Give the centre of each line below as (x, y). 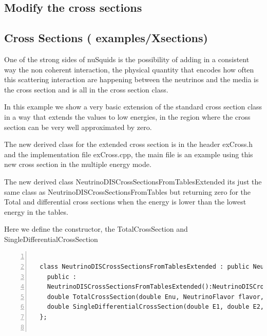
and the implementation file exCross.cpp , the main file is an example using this (129, 154)
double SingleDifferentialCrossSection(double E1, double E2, (156, 307)
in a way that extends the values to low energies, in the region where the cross (127, 116)
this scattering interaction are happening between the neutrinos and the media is (131, 79)
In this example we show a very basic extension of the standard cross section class (133, 107)
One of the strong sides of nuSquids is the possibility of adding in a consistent (127, 59)
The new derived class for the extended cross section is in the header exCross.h (129, 144)
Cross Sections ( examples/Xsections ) (106, 38)
